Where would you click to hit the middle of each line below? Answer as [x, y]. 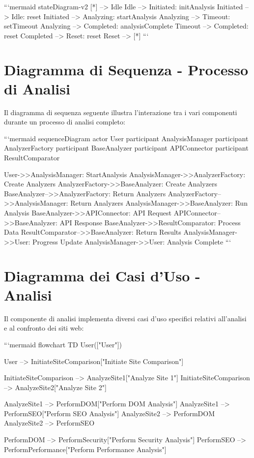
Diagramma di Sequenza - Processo [126, 69]
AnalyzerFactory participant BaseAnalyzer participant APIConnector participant [126, 148]
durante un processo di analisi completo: [65, 122]
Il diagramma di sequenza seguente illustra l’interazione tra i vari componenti [121, 112]
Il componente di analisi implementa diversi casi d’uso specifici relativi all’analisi [125, 318]
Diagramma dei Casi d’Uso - [102, 275]
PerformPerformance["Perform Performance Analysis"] [85, 449]
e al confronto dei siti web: [44, 328]
